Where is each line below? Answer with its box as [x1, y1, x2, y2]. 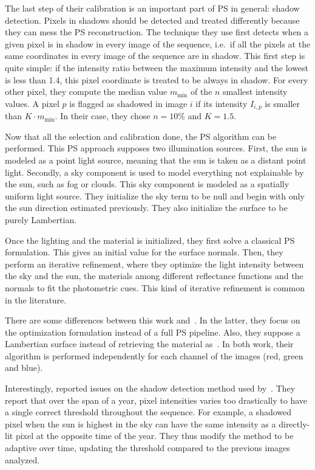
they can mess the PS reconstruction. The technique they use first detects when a [5, 26, 309, 38]
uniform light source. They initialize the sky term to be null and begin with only [5, 189, 305, 202]
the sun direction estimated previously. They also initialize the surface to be [5, 201, 288, 214]
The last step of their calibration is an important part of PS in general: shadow [5, 2, 300, 14]
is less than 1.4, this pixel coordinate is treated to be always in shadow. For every [5, 73, 308, 86]
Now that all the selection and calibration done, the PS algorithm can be [5, 130, 277, 142]
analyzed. [5, 453, 40, 466]
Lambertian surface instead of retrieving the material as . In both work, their [5, 337, 294, 350]
